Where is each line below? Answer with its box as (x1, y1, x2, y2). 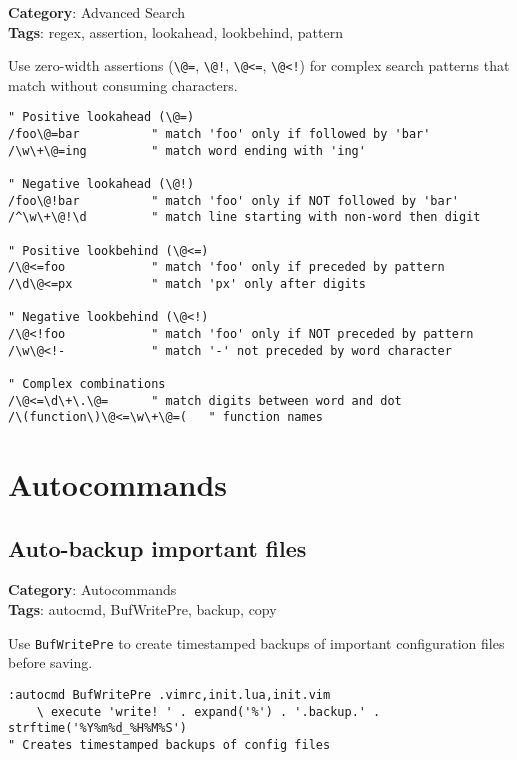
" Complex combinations (8, 376, 166, 391)
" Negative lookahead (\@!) (8, 177, 195, 192)
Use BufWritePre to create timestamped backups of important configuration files (8, 632, 505, 653)
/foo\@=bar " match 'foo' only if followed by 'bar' (8, 127, 431, 142)
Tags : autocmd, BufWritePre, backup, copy (8, 599, 277, 620)
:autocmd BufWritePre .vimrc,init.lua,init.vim (8, 687, 331, 702)
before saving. (8, 652, 93, 673)
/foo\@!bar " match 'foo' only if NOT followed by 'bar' (8, 193, 460, 208)
